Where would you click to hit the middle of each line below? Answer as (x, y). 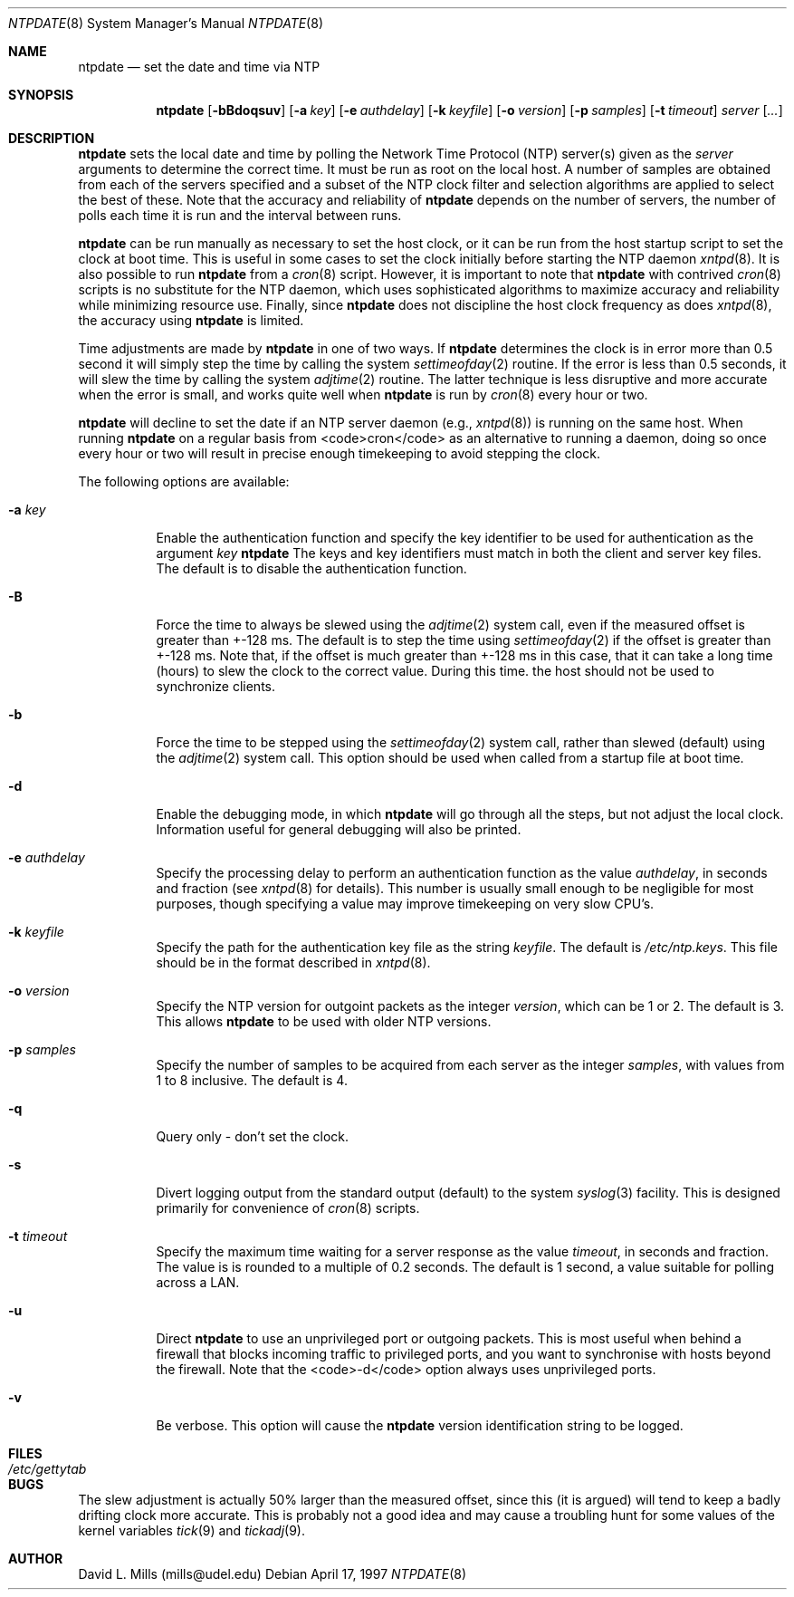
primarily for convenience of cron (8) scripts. (288, 1208)
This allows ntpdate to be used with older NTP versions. (324, 1021)
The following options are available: (184, 481)
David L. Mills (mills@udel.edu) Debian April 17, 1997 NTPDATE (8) (273, 1574)
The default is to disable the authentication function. (311, 568)
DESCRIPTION (52, 138)
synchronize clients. (215, 686)
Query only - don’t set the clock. (252, 1136)
